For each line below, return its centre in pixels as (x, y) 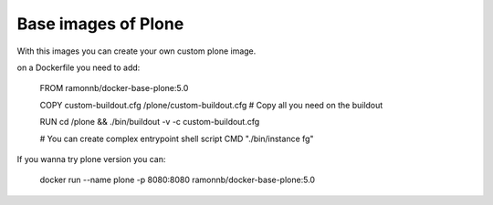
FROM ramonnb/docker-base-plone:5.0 (114, 88)
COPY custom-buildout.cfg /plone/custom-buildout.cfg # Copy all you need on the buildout (211, 105)
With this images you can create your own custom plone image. (136, 51)
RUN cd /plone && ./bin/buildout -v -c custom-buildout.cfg (150, 122)
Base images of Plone (100, 24)
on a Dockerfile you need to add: (79, 67)
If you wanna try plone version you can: (91, 159)
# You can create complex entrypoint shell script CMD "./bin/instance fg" (177, 138)
